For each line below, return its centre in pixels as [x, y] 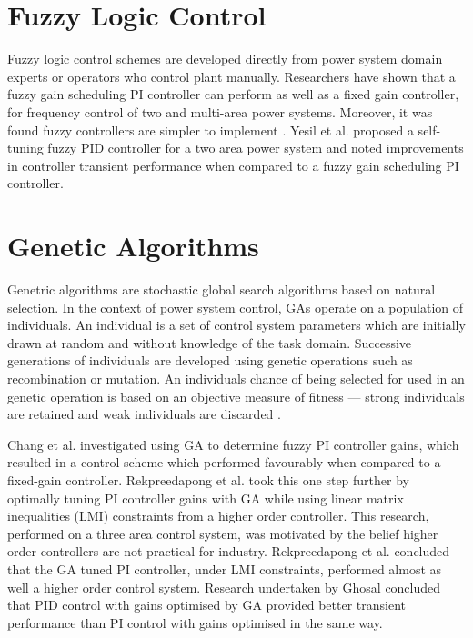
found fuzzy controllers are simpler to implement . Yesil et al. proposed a [211, 130]
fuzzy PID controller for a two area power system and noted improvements [256, 148]
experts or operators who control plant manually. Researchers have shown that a [231, 76]
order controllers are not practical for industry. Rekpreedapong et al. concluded [229, 551]
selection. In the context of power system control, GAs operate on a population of [236, 307]
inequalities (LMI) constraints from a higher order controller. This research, [218, 516]
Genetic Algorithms [133, 246]
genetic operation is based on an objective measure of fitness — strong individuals [236, 396]
